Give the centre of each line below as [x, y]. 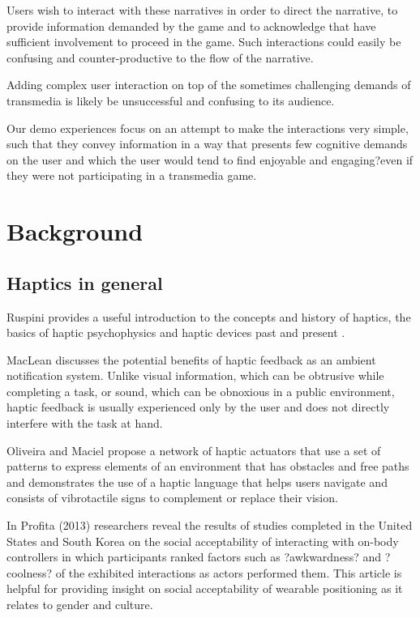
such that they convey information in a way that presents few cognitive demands [207, 144]
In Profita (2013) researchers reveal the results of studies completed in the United [210, 525]
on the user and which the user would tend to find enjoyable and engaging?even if [210, 159]
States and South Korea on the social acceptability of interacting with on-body [203, 541]
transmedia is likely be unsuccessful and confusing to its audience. [171, 100]
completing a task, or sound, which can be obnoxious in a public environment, [201, 391]
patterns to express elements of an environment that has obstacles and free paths [208, 466]
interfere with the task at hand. [85, 423]
